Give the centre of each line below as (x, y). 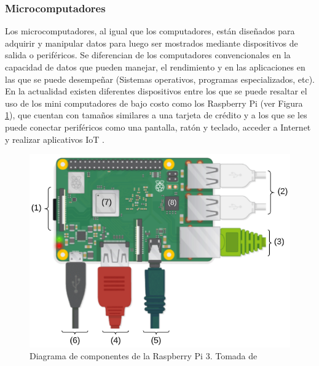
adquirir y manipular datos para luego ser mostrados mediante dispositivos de (152, 43)
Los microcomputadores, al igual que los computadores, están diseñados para (150, 31)
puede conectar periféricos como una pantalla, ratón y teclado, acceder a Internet (158, 127)
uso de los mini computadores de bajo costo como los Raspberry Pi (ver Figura (154, 103)
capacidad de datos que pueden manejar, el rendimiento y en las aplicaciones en (155, 67)
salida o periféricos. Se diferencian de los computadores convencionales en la (148, 55)
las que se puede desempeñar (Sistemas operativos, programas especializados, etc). (160, 79)
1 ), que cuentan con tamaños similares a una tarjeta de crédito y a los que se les (156, 115)
